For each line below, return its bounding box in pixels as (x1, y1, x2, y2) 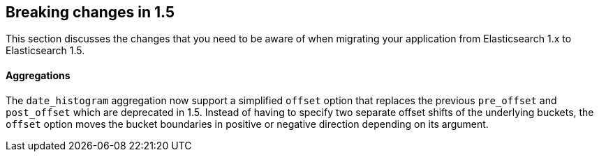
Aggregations (6, 69, 71, 82)
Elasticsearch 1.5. (6, 44, 85, 57)
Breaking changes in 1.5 (6, 3, 175, 21)
